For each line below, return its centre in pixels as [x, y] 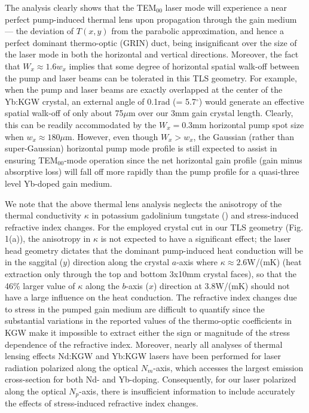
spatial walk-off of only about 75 [64, 113]
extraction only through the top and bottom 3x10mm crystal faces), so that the [151, 274]
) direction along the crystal [118, 262]
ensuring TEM [31, 160]
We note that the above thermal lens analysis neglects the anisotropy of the [143, 203]
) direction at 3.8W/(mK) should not [221, 285]
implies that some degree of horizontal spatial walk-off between [184, 66]
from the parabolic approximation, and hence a [198, 31]
